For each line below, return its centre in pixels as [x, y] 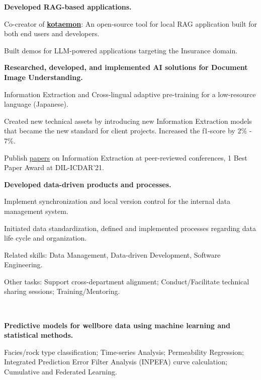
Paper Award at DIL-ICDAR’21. [54, 167]
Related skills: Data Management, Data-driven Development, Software [112, 254]
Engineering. [23, 264]
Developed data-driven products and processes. [88, 184]
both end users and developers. [52, 33]
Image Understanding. [43, 77]
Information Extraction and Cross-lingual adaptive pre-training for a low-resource [130, 94]
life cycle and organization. [46, 238]
